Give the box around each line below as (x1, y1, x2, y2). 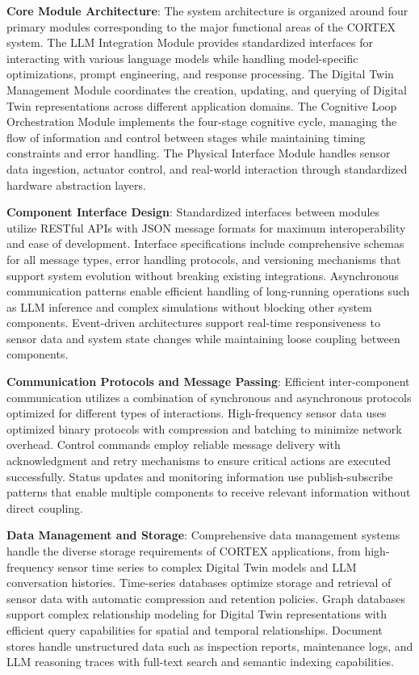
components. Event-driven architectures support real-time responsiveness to (6, 314, 380, 331)
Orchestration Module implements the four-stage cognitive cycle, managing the (6, 113, 397, 130)
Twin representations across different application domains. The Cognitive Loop (6, 97, 397, 114)
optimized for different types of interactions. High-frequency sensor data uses (6, 405, 387, 421)
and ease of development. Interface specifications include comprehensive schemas (6, 235, 404, 252)
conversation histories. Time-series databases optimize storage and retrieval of (6, 574, 392, 591)
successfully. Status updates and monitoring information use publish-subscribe (6, 467, 393, 484)
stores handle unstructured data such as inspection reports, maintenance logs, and (6, 637, 413, 654)
